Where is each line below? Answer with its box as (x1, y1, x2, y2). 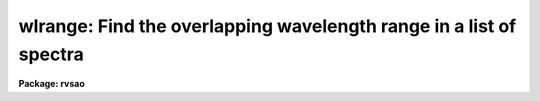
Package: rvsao (18, 78, 85, 90)
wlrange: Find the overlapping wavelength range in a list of (18, 15, 517, 37)
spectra (18, 43, 85, 65)
